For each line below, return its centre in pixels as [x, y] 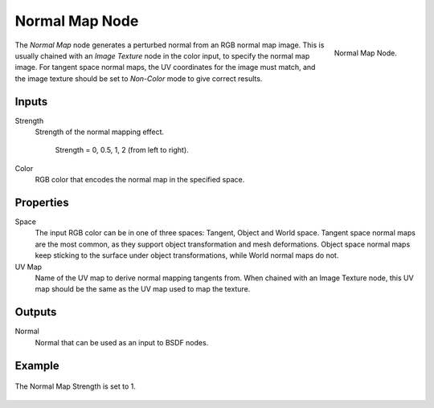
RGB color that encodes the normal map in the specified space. [140, 180]
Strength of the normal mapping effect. [100, 132]
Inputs [31, 102]
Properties [42, 202]
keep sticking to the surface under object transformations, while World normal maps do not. [187, 255]
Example [37, 365]
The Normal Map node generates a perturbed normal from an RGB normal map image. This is [170, 45]
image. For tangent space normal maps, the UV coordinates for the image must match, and [165, 67]
